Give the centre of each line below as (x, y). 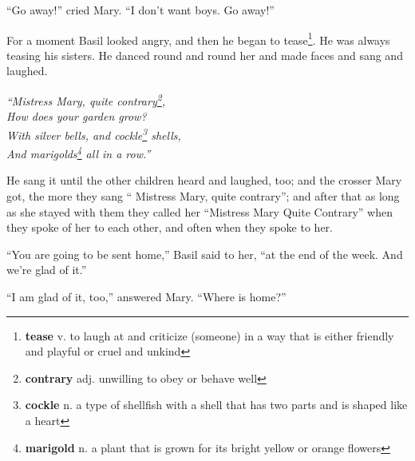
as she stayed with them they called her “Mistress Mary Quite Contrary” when (200, 211)
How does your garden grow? (77, 116)
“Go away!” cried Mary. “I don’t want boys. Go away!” (140, 10)
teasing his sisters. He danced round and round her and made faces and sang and (205, 55)
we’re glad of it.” (47, 270)
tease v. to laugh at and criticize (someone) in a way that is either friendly (209, 335)
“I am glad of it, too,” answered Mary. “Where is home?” (146, 296)
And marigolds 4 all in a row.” (79, 152)
